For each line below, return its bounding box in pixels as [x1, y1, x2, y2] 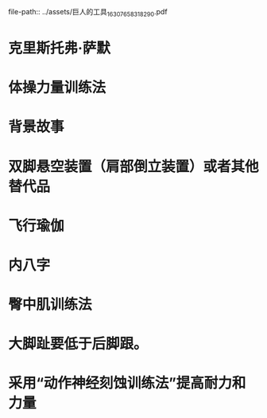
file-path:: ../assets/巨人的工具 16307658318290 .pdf [8, 7, 168, 18]
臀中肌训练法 [8, 295, 93, 314]
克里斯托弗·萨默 [8, 39, 111, 57]
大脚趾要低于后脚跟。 [8, 335, 149, 353]
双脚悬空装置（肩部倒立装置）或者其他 [8, 158, 260, 175]
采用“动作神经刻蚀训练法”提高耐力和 [8, 374, 246, 393]
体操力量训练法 [8, 79, 106, 97]
